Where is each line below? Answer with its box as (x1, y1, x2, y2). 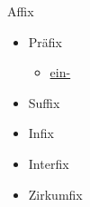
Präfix (28, 32, 62, 51)
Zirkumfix (28, 184, 83, 203)
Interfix (28, 153, 69, 172)
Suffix (28, 93, 60, 112)
